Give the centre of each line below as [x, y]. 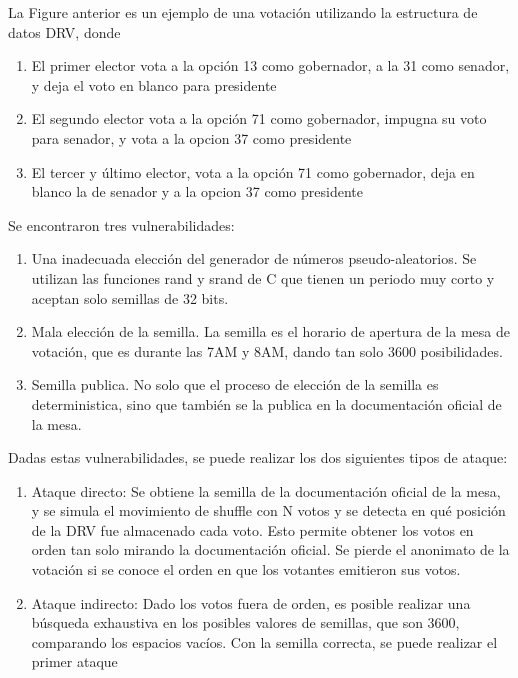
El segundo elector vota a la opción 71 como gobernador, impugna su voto [259, 118]
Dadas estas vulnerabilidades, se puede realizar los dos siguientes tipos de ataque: [258, 457]
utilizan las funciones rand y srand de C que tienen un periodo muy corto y [263, 277]
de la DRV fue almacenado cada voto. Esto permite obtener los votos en [252, 529]
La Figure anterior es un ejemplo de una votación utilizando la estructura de [243, 12]
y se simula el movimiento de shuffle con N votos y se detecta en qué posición [268, 510]
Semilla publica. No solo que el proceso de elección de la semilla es [235, 384]
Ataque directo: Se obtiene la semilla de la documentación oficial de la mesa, [266, 490]
